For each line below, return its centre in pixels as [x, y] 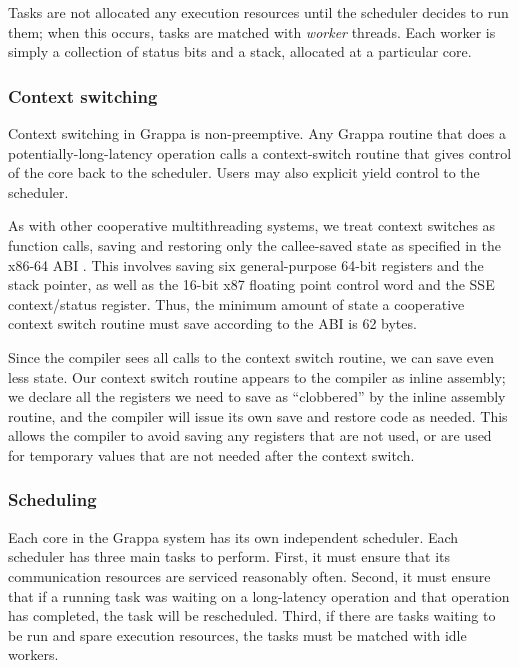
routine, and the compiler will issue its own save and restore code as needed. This [258, 415]
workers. [33, 654]
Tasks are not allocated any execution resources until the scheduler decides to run [258, 12]
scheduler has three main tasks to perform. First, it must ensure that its [229, 556]
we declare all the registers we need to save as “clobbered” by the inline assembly [257, 396]
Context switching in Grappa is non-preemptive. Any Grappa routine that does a [257, 133]
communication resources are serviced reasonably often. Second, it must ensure [249, 575]
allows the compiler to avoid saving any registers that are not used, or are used [250, 435]
